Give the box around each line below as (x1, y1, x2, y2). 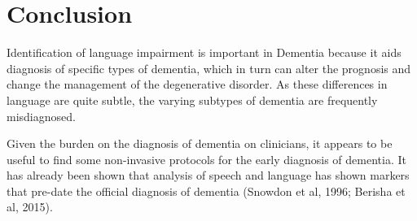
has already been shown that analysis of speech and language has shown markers (7, 167, 410, 184)
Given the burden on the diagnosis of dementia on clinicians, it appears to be (7, 135, 393, 152)
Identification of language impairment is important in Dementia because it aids (7, 44, 402, 61)
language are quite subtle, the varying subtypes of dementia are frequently (7, 91, 378, 108)
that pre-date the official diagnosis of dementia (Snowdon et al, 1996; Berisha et (7, 182, 406, 199)
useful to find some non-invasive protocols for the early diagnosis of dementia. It (7, 150, 406, 167)
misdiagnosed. (7, 107, 76, 124)
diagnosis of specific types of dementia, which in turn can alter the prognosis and (7, 59, 411, 76)
